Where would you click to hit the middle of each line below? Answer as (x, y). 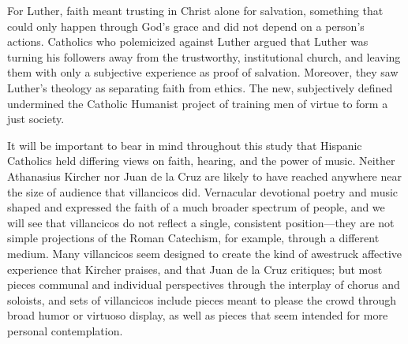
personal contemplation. (65, 330)
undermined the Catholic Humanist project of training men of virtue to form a (198, 103)
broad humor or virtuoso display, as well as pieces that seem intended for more (198, 315)
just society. (36, 119)
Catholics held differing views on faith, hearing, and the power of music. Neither (201, 161)
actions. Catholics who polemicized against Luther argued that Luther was (188, 41)
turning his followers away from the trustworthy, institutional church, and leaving (204, 56)
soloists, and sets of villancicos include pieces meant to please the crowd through (202, 299)
